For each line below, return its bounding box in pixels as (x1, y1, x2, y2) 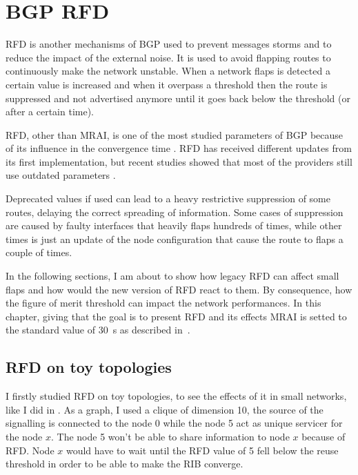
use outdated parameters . (6, 168, 116, 182)
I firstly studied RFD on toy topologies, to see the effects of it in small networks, (6, 389, 347, 403)
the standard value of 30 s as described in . (6, 322, 190, 337)
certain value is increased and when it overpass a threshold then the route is (6, 77, 328, 91)
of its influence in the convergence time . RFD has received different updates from (6, 141, 352, 155)
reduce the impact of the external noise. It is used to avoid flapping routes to (6, 50, 331, 64)
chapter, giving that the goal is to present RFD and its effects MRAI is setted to (6, 309, 347, 323)
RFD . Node (6, 443, 54, 457)
